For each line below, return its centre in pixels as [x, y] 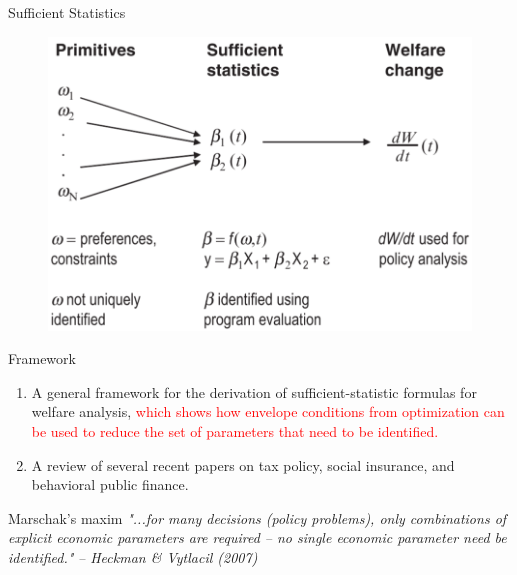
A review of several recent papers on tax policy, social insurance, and [243, 464]
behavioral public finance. [110, 484]
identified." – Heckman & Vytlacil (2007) [133, 556]
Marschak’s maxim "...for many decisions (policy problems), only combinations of [257, 517]
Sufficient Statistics [67, 12]
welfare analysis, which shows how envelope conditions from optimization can [268, 411]
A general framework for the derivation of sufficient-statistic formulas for [254, 391]
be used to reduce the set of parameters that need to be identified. [235, 430]
